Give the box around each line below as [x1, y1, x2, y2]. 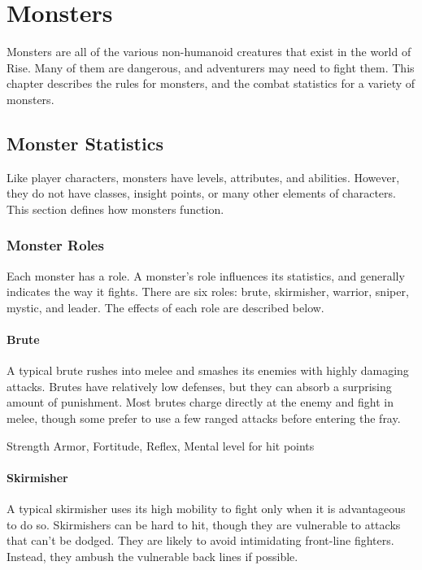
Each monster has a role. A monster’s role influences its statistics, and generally [7, 267, 405, 284]
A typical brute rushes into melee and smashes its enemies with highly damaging [7, 362, 409, 379]
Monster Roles [7, 235, 104, 255]
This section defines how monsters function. [7, 200, 224, 217]
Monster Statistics [7, 130, 163, 155]
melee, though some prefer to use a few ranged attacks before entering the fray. [7, 410, 401, 427]
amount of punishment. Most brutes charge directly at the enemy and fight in [7, 394, 394, 411]
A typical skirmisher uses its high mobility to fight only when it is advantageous [7, 500, 406, 517]
